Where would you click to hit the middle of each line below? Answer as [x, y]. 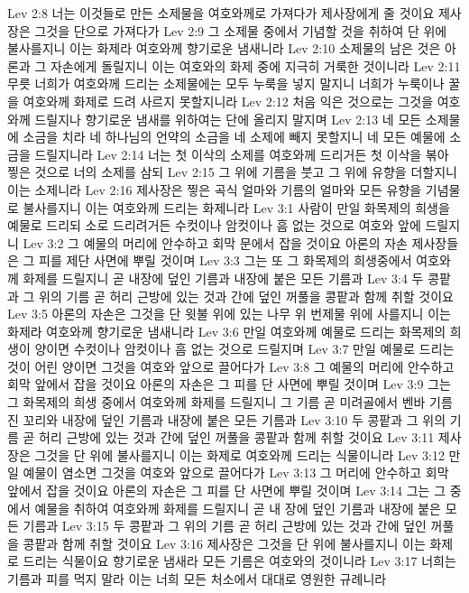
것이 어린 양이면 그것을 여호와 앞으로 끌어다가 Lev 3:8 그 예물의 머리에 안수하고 [231, 366]
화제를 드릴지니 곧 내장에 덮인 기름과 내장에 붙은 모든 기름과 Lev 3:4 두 [223, 278]
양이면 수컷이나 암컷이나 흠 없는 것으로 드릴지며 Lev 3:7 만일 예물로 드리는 [244, 349]
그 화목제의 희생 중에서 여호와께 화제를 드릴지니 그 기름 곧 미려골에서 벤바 [216, 402]
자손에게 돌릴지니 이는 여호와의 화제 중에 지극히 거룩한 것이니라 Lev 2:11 [255, 65]
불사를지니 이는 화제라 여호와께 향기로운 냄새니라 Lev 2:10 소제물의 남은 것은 [224, 48]
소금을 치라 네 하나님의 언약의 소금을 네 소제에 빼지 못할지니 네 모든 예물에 [234, 137]
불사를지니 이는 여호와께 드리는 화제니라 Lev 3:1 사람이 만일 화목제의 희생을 [236, 207]
